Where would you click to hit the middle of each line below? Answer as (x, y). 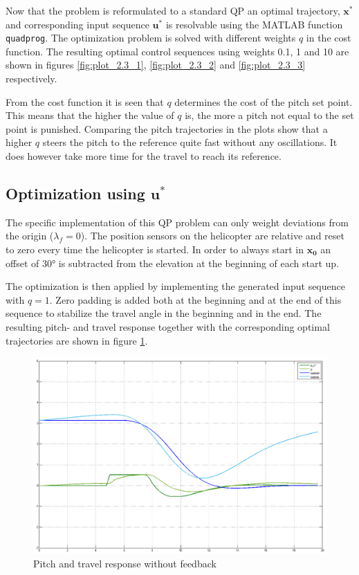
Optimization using (75, 193)
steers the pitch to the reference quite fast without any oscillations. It (190, 142)
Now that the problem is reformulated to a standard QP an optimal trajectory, (173, 10)
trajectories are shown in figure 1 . (77, 340)
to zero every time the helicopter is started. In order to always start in (155, 249)
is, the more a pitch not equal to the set (269, 115)
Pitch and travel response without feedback (125, 564)
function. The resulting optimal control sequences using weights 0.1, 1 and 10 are (177, 51)
